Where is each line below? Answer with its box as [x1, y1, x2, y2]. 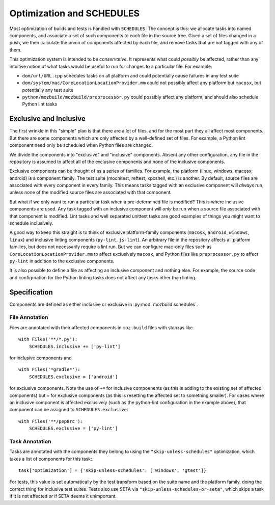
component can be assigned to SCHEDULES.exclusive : [9, 407, 128, 413]
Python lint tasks [22, 101, 58, 107]
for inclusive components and [9, 355, 72, 361]
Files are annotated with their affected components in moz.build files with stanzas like [9, 324, 193, 331]
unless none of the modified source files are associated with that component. [9, 189, 172, 196]
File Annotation [9, 314, 48, 321]
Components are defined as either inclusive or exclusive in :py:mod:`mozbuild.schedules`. [9, 301, 198, 307]
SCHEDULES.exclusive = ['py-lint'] [29, 426, 118, 432]
